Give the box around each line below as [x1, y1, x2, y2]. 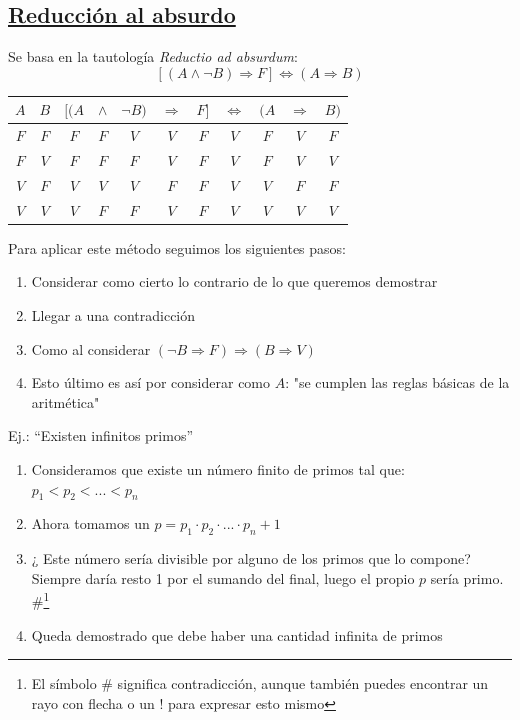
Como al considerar [31, 338, 151, 359]
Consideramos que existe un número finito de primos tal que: [31, 458, 405, 479]
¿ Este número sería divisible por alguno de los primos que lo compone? [31, 548, 471, 569]
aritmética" [31, 391, 100, 412]
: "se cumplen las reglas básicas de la [285, 372, 510, 393]
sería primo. [430, 567, 504, 588]
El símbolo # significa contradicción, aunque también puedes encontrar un [31, 673, 489, 694]
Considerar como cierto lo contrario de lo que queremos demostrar [31, 271, 438, 292]
